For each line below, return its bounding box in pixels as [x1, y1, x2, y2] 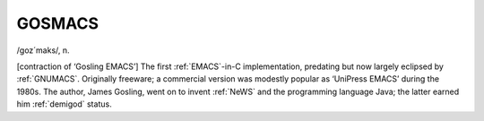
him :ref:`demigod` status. [16, 99, 112, 109]
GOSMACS [16, 13, 99, 33]
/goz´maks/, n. [16, 45, 71, 56]
